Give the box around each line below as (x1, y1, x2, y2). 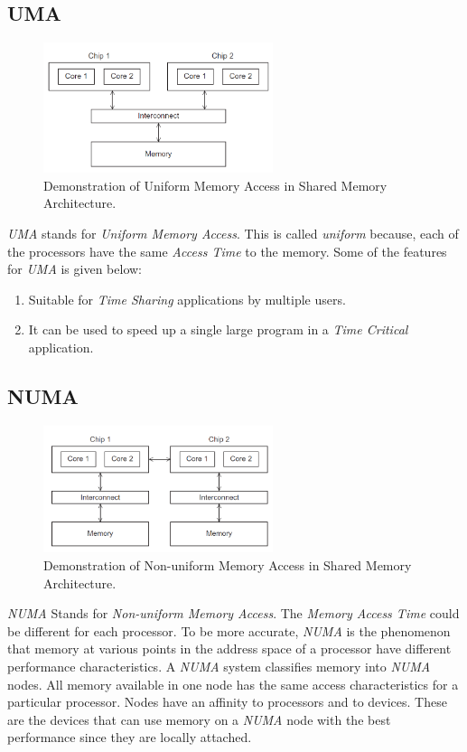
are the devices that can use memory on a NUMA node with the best (7, 710, 391, 728)
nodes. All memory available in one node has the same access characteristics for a (7, 674, 459, 693)
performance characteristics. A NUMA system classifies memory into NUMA (7, 656, 431, 675)
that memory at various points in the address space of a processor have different (7, 639, 452, 658)
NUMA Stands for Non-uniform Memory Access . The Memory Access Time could (7, 604, 460, 623)
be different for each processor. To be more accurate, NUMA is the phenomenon (7, 621, 451, 640)
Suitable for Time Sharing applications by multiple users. (28, 289, 346, 308)
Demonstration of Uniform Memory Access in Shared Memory (43, 175, 388, 194)
